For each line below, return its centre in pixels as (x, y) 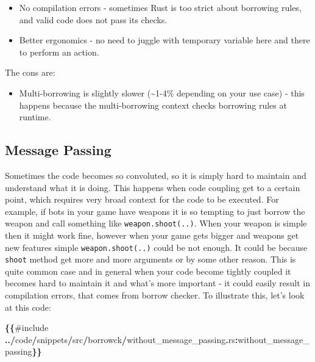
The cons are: (30, 72)
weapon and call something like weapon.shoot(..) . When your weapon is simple (156, 223)
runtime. (35, 117)
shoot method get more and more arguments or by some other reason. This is (150, 259)
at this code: (28, 307)
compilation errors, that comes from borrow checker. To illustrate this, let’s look (155, 295)
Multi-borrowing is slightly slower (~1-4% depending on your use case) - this (162, 92)
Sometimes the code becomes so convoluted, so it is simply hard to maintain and (156, 175)
